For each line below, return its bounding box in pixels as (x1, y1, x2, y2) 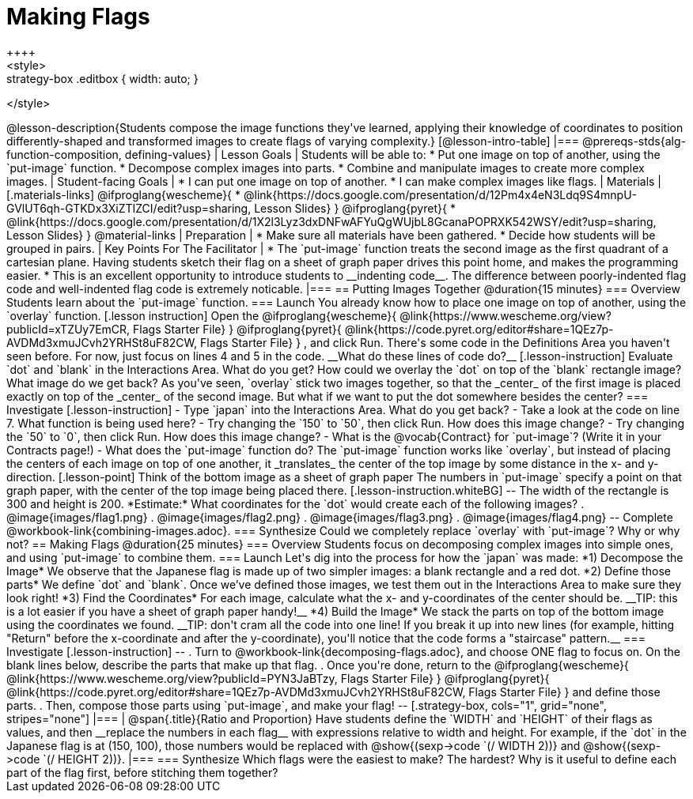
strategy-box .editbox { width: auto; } (6, 71, 199, 85)
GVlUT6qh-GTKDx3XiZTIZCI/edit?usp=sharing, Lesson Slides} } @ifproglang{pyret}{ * (6, 201, 456, 215)
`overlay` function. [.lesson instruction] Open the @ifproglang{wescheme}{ (6, 308, 397, 322)
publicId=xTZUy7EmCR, (6, 322, 131, 336)
